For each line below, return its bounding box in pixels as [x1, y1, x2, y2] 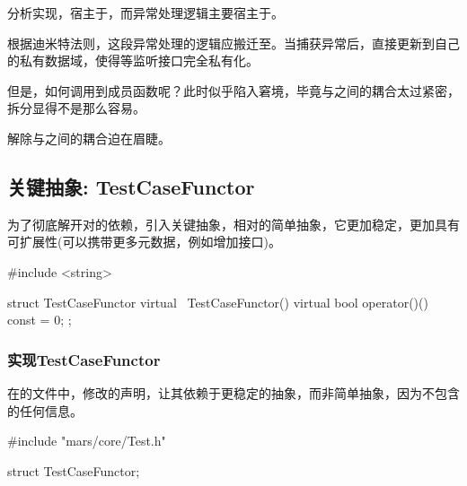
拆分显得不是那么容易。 [7, 99, 145, 117]
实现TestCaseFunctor [7, 348, 161, 370]
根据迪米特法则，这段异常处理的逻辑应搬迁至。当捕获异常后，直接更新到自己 [7, 33, 460, 52]
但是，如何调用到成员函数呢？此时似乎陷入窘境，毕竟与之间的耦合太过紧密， [7, 81, 460, 100]
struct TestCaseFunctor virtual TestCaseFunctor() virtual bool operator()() [7, 292, 428, 311]
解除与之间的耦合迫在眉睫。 [7, 128, 171, 147]
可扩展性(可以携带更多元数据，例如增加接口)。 [7, 232, 281, 251]
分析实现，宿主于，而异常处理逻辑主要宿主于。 [7, 4, 284, 22]
